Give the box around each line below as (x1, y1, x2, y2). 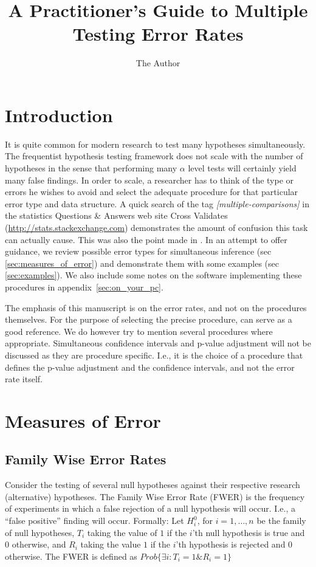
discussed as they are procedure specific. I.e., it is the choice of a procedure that (5, 348, 303, 361)
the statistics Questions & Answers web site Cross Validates (5, 209, 228, 222)
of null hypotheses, (5, 526, 75, 538)
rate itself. (5, 373, 43, 385)
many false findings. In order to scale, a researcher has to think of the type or (5, 173, 294, 186)
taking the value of (87, 526, 157, 538)
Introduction (5, 102, 113, 127)
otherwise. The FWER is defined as (5, 549, 137, 562)
